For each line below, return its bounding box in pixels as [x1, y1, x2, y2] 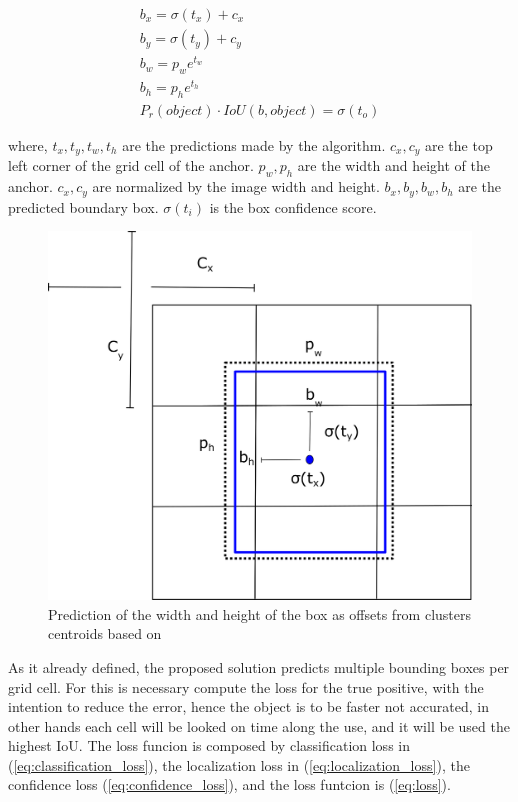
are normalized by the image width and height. [92, 176, 380, 197]
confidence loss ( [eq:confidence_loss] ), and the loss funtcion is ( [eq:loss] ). [8, 774, 451, 795]
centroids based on [48, 623, 162, 644]
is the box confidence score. [209, 196, 377, 217]
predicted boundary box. [8, 196, 159, 217]
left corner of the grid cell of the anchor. [8, 155, 254, 176]
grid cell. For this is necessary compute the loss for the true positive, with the [8, 676, 484, 697]
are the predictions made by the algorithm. [122, 134, 386, 155]
